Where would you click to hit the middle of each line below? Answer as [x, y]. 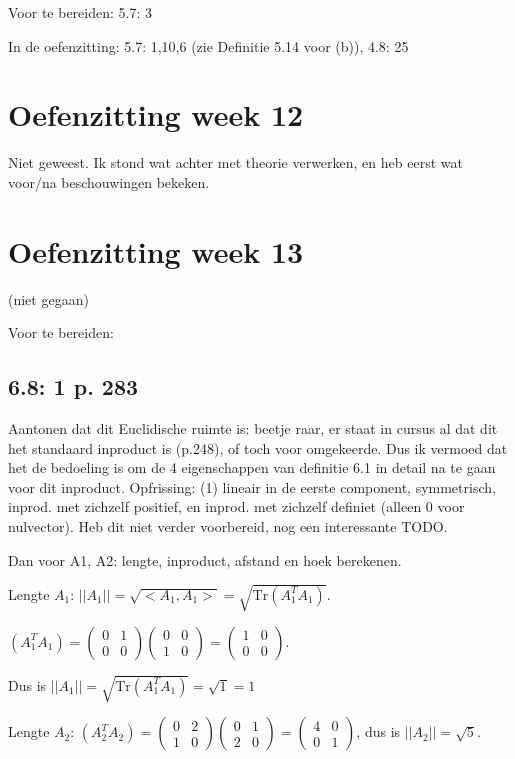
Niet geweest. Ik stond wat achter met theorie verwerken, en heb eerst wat [235, 162]
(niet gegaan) [48, 298]
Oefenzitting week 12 [156, 114]
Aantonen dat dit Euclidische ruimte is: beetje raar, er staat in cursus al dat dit [253, 428]
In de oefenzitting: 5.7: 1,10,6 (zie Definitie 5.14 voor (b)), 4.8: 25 [208, 45]
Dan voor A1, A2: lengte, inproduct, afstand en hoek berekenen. [205, 559]
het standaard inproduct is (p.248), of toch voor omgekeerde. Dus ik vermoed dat [258, 447]
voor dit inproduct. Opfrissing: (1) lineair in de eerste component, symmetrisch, [252, 486]
